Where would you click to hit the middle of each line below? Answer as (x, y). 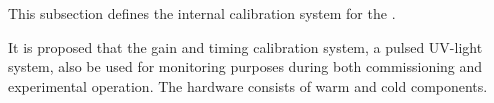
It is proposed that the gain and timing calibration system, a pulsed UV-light (245, 46)
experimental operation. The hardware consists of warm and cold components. (248, 85)
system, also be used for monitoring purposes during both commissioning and (245, 66)
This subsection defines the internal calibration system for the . (202, 13)
